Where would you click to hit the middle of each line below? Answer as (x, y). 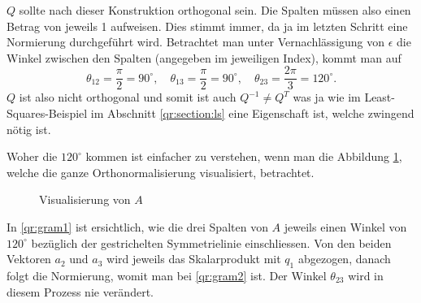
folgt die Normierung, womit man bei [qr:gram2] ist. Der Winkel (167, 275)
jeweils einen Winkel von (345, 227)
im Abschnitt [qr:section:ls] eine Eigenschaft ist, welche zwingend (252, 113)
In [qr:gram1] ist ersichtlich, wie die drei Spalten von (137, 227)
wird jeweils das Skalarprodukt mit (194, 259)
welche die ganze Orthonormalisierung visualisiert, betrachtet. (161, 172)
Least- (380, 97)
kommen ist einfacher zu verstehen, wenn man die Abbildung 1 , (244, 156)
